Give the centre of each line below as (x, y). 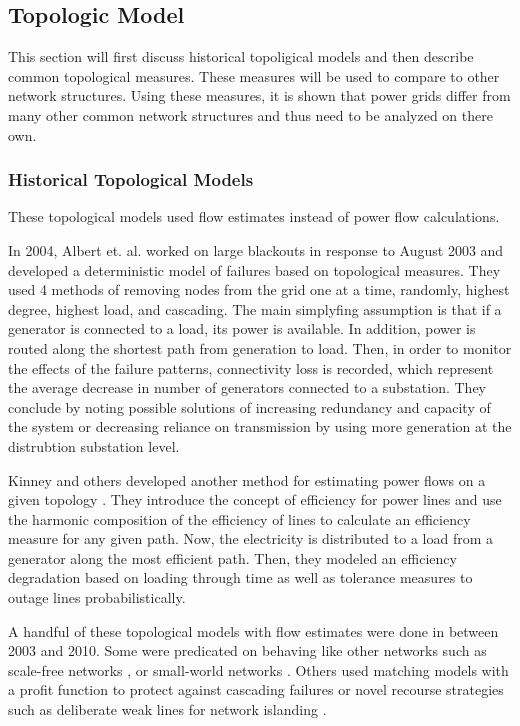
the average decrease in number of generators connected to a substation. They (247, 387)
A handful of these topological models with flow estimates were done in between (253, 630)
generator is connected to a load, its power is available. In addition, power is (242, 328)
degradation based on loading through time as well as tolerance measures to (240, 577)
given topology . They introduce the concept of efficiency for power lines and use (255, 499)
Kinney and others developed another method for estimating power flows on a (247, 479)
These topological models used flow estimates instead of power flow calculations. (254, 216)
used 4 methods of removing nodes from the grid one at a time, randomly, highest (259, 289)
